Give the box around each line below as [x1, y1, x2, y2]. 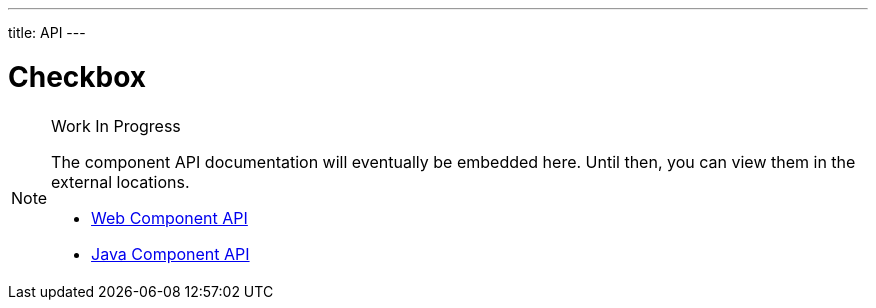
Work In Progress [51, 115, 181, 136]
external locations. [51, 171, 190, 192]
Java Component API [91, 243, 250, 264]
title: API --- [8, 24, 86, 41]
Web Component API [91, 207, 248, 228]
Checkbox [8, 59, 147, 94]
